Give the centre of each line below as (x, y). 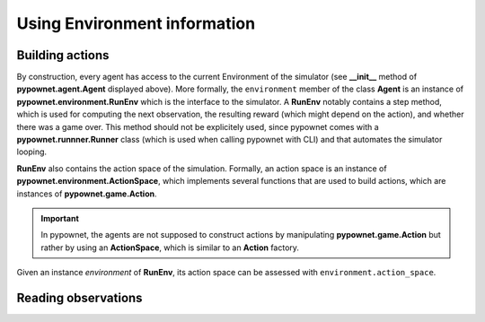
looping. (32, 152)
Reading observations (79, 297)
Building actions (63, 55)
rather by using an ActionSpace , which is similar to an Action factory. (170, 248)
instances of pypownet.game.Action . (87, 194)
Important (60, 218)
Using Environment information (136, 23)
